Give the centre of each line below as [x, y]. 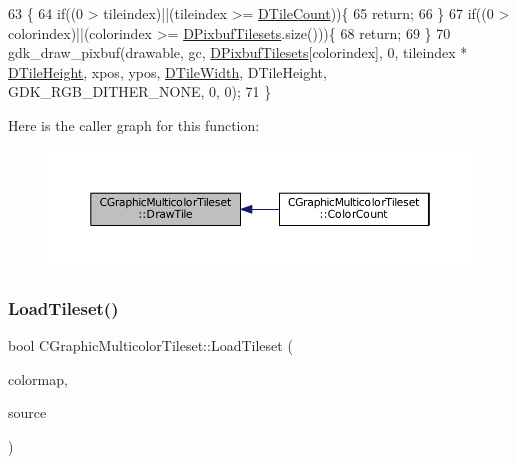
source [27, 412]
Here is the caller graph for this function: [134, 124]
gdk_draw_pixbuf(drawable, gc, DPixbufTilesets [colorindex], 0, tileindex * [238, 52]
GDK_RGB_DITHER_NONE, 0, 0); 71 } [140, 91]
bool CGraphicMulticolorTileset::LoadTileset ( [150, 345]
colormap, [38, 378]
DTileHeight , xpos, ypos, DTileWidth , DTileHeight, [167, 71]
